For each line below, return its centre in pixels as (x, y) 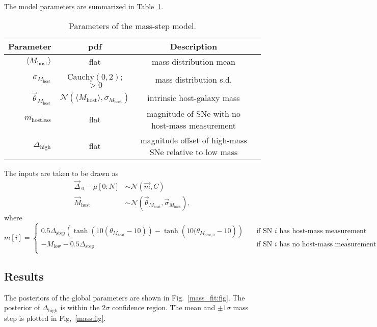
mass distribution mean (194, 61)
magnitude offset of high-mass (194, 140)
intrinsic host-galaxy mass (194, 98)
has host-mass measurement (323, 231)
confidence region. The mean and (164, 307)
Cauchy (80, 77)
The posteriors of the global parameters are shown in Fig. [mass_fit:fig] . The (125, 297)
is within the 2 (83, 307)
